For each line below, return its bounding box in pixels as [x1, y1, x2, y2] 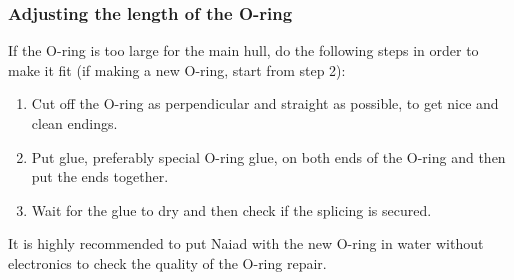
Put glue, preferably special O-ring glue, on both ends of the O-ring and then [31, 146, 506, 167]
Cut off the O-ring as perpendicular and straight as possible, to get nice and [31, 93, 499, 114]
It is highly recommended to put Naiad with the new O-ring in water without [8, 233, 484, 254]
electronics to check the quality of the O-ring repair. [8, 252, 327, 273]
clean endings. [31, 113, 118, 133]
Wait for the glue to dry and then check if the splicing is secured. [31, 199, 432, 220]
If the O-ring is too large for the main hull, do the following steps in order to [8, 40, 479, 61]
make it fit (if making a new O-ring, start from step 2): [8, 59, 346, 80]
